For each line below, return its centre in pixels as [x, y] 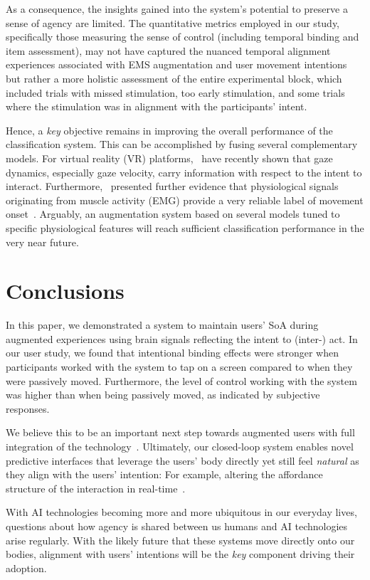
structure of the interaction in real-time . [96, 488]
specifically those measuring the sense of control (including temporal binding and [183, 37]
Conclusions [65, 291]
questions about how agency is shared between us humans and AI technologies [177, 526]
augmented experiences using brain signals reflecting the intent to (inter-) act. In [182, 338]
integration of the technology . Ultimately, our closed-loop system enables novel [180, 446]
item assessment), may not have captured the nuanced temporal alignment [168, 50]
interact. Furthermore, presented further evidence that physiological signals [172, 186]
